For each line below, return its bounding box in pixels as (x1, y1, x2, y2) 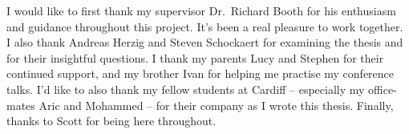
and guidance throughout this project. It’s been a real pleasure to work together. (6, 18, 403, 35)
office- (368, 80, 397, 97)
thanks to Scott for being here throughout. (6, 112, 217, 129)
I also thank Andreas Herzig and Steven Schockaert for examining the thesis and (6, 34, 403, 51)
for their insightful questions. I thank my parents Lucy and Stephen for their (6, 49, 384, 66)
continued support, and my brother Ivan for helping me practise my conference (6, 65, 395, 82)
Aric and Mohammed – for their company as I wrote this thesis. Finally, (38, 96, 394, 113)
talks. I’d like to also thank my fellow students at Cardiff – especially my (6, 80, 365, 97)
